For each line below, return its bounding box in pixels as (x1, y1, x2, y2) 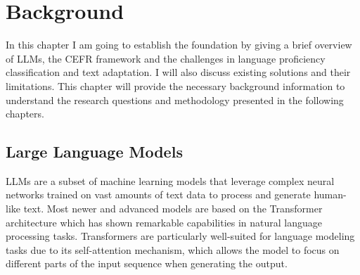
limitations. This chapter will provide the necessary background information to (6, 78, 345, 93)
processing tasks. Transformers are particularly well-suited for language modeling (6, 229, 355, 243)
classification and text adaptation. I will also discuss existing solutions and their (6, 65, 351, 79)
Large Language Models (6, 141, 183, 162)
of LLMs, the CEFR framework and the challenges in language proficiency (6, 51, 326, 65)
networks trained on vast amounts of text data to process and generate (6, 187, 311, 202)
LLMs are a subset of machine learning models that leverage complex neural (6, 173, 335, 188)
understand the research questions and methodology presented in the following (6, 92, 344, 107)
